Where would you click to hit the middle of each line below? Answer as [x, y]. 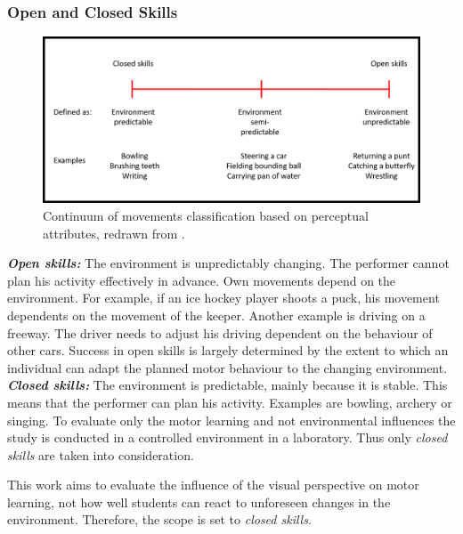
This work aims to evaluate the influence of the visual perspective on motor [213, 485]
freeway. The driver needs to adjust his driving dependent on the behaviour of [220, 332]
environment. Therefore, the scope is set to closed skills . [159, 519]
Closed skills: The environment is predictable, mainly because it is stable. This [227, 385]
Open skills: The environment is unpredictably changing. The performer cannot [228, 263]
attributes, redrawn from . [114, 233]
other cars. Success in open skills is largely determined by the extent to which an [228, 350]
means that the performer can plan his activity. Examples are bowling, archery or [230, 402]
